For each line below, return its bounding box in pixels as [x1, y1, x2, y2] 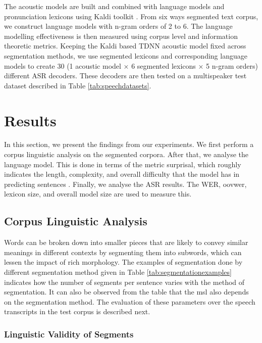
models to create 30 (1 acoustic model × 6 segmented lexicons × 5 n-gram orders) [4, 60, 258, 71]
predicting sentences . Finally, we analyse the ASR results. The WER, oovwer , [4, 178, 247, 189]
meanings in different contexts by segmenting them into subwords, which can [4, 247, 242, 257]
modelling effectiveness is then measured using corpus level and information [4, 30, 238, 41]
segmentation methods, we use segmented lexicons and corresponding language [4, 50, 247, 61]
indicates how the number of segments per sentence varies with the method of [4, 276, 245, 287]
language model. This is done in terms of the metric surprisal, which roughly [4, 159, 241, 169]
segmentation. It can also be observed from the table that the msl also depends [4, 286, 249, 297]
